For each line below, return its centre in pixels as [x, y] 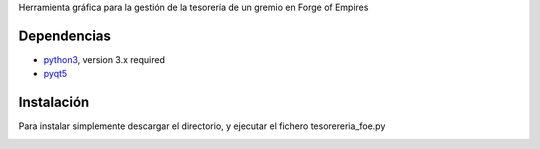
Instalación [54, 102]
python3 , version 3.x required [104, 59]
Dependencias [65, 35]
